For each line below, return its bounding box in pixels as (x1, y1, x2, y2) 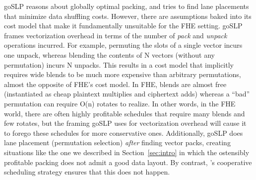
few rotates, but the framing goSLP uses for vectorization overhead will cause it (4, 118, 247, 128)
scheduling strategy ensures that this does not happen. (4, 167, 170, 177)
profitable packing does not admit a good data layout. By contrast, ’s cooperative (4, 157, 252, 167)
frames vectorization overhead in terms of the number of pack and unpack (4, 30, 227, 40)
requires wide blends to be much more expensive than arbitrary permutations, (4, 69, 241, 80)
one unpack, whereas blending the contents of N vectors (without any (4, 49, 215, 60)
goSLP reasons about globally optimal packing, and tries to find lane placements (4, 1, 249, 11)
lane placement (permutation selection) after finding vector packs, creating (4, 137, 231, 148)
